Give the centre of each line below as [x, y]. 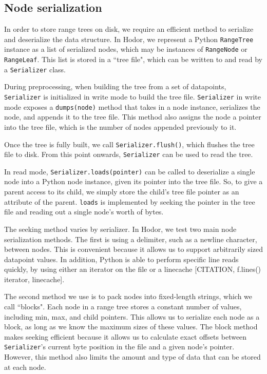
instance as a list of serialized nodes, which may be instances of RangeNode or [126, 49]
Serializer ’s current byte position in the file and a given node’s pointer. [119, 347]
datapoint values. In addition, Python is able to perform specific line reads [121, 259]
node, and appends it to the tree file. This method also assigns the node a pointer [133, 117]
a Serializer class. [35, 69]
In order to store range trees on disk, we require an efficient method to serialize [129, 29]
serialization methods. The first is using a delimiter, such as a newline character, [131, 239]
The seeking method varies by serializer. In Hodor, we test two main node [120, 229]
